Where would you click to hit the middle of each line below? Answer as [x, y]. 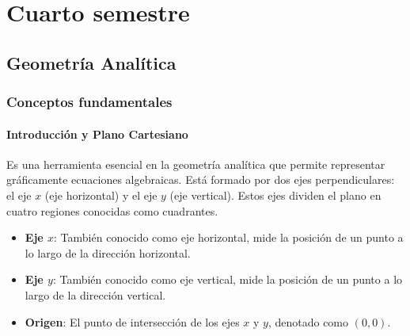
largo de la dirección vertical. [95, 294]
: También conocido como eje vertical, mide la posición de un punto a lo [228, 279]
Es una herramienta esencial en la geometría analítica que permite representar [196, 164]
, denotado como [308, 321]
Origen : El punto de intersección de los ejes [132, 321]
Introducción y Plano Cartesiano [97, 134]
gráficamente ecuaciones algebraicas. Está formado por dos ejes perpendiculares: [201, 179]
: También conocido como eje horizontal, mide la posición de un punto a [229, 237]
